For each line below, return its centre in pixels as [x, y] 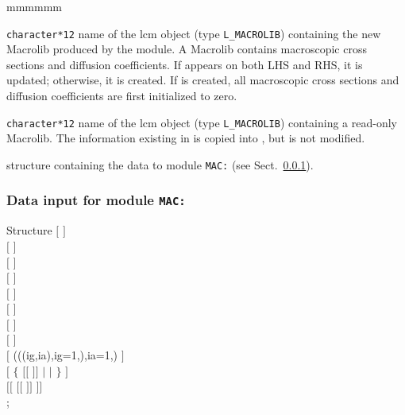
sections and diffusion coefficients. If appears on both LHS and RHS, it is [185, 64]
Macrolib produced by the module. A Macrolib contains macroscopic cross [187, 49]
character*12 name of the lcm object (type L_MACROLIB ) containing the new [194, 33]
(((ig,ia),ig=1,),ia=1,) [66, 355]
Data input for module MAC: [96, 200]
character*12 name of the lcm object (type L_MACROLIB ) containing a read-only [202, 122]
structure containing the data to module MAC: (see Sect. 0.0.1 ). [160, 164]
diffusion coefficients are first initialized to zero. [122, 96]
